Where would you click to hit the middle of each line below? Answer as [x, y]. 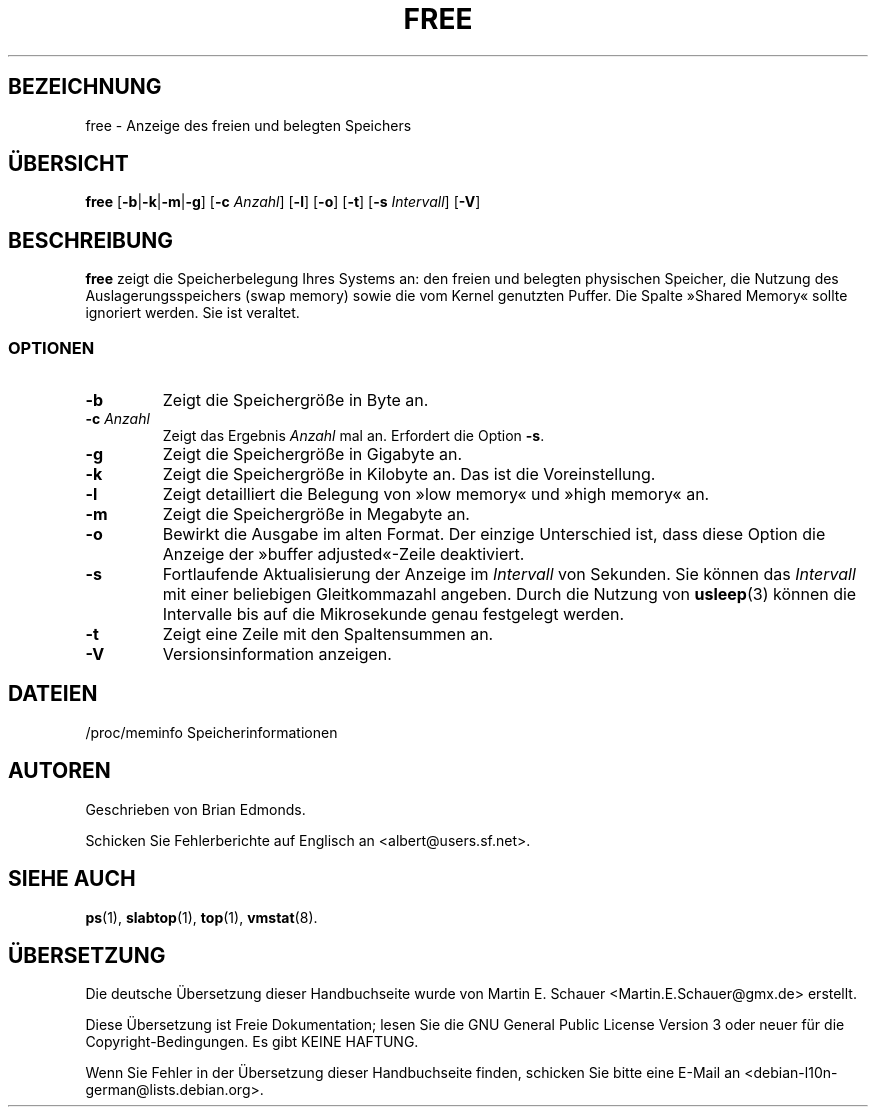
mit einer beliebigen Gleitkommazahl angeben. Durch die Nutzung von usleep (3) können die [509, 594]
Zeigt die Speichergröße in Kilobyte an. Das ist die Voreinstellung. [409, 474]
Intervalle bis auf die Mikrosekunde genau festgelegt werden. [393, 614]
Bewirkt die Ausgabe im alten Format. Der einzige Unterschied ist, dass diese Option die [494, 534]
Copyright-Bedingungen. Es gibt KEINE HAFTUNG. [252, 1042]
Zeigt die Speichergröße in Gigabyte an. [312, 454]
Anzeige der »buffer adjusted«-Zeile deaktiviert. [343, 554]
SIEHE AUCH [72, 879]
